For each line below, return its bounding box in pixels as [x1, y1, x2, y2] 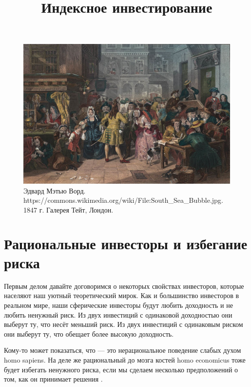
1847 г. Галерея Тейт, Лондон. [23, 204, 114, 215]
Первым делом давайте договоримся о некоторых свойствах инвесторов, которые [4, 280, 244, 291]
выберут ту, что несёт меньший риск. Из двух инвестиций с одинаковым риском [4, 319, 243, 329]
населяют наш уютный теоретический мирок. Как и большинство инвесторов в [4, 290, 239, 301]
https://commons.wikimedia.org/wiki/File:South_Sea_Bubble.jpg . [23, 195, 223, 205]
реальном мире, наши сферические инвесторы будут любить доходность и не [4, 300, 233, 310]
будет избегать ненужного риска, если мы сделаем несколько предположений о [4, 364, 238, 374]
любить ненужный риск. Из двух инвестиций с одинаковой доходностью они [4, 309, 232, 320]
